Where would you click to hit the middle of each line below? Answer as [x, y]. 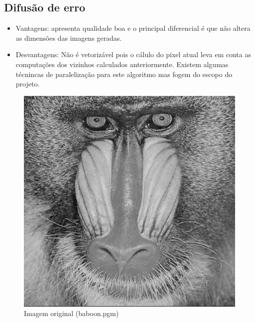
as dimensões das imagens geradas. [69, 38]
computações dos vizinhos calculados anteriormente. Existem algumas [122, 64]
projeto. [28, 84]
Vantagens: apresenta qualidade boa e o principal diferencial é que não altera [133, 28]
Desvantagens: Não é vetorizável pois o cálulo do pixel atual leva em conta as [133, 54]
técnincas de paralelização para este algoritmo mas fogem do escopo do [124, 74]
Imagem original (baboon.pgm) [71, 313]
